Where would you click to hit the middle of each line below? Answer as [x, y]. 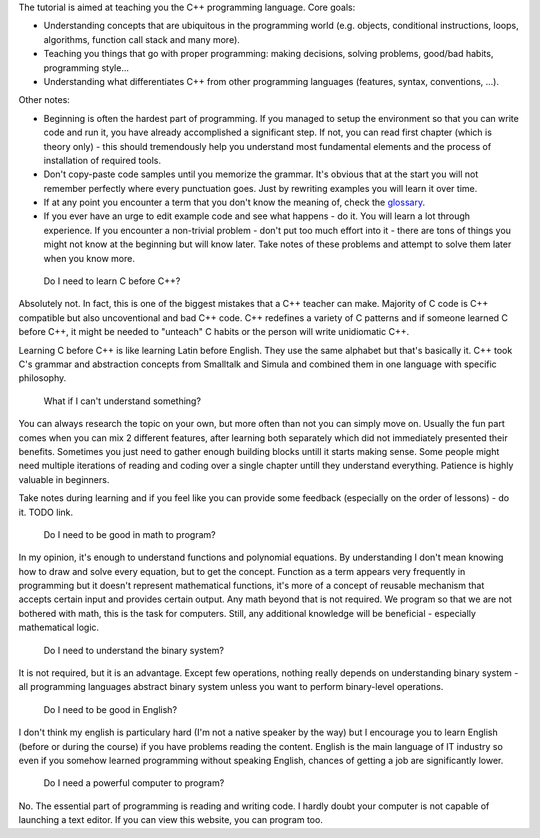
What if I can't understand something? [122, 401]
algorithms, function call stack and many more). [141, 39]
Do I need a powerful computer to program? [134, 783]
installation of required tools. [102, 160]
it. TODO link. [46, 512]
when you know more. [89, 258]
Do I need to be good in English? [110, 709]
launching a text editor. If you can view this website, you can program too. [171, 820]
